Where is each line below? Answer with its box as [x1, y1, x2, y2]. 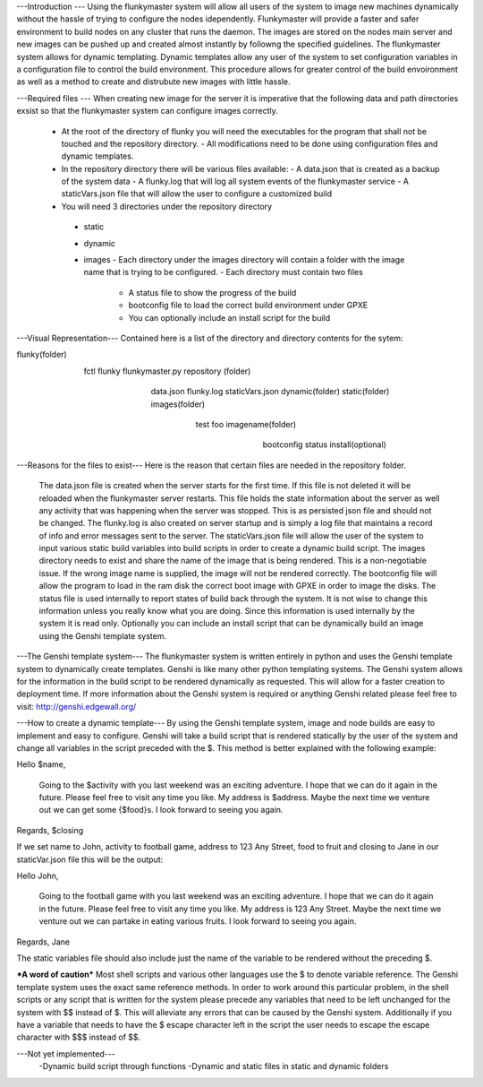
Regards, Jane [16, 936, 71, 947]
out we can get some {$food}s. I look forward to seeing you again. [38, 805, 284, 815]
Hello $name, [16, 759, 66, 770]
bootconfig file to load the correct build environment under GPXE [128, 300, 369, 311]
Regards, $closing [16, 824, 84, 835]
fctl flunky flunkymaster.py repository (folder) [83, 366, 251, 376]
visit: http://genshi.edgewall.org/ [16, 701, 137, 712]
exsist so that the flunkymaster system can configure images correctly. [16, 106, 278, 116]
